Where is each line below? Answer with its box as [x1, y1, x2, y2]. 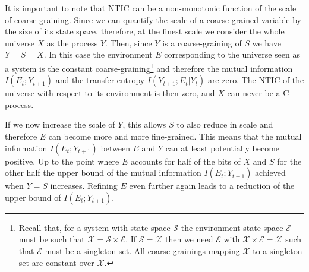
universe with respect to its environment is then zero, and [5, 87, 215, 99]
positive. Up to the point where [5, 154, 119, 167]
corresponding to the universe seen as [164, 48, 300, 61]
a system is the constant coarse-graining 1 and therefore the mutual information [5, 60, 293, 74]
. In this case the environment [43, 48, 153, 61]
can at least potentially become [165, 141, 280, 154]
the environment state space [181, 221, 283, 233]
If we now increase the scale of [5, 118, 115, 131]
